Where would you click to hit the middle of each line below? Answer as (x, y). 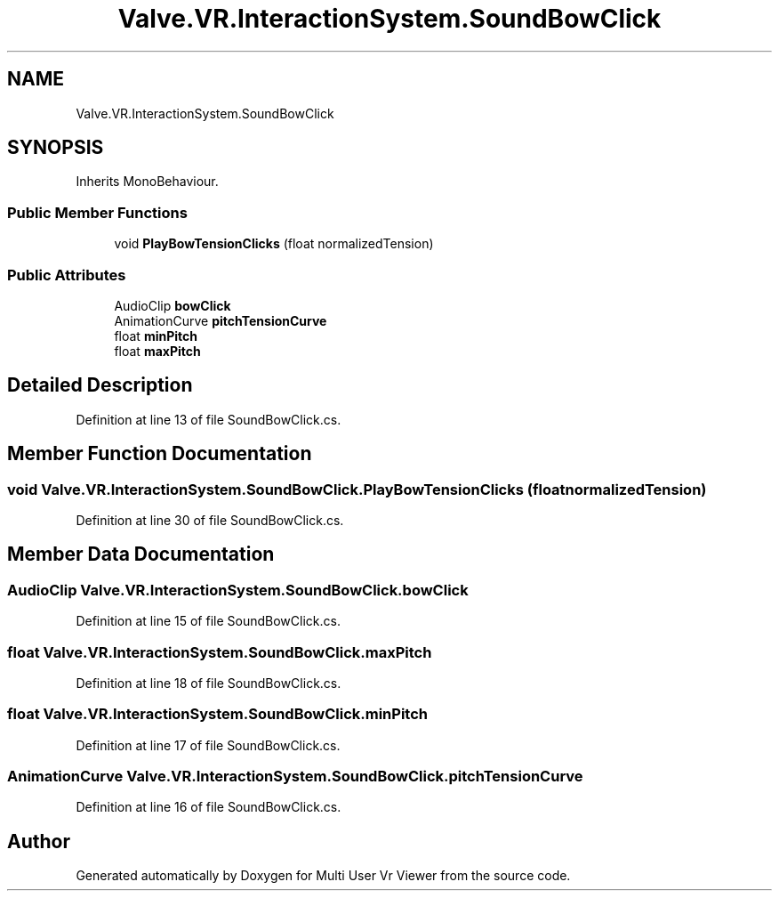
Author (39, 841)
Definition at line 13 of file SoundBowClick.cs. (209, 419)
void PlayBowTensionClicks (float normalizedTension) (274, 244)
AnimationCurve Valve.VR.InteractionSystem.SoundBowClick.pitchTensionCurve (295, 777)
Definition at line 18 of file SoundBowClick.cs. (209, 683)
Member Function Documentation (160, 454)
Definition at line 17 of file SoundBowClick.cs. (208, 745)
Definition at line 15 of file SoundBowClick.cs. (208, 621)
